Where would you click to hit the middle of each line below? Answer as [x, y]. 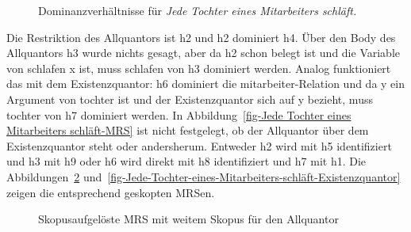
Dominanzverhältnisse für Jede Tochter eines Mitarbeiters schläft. [198, 10]
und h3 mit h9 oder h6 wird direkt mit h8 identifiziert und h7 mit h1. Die [186, 161]
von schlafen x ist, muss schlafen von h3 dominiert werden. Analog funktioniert [199, 68]
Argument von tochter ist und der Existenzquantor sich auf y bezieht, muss [190, 99]
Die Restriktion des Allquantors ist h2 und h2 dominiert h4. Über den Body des [201, 37]
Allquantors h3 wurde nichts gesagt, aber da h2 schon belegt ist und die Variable [204, 53]
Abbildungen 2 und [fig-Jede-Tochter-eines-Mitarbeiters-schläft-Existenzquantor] [204, 176]
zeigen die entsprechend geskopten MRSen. [111, 192]
